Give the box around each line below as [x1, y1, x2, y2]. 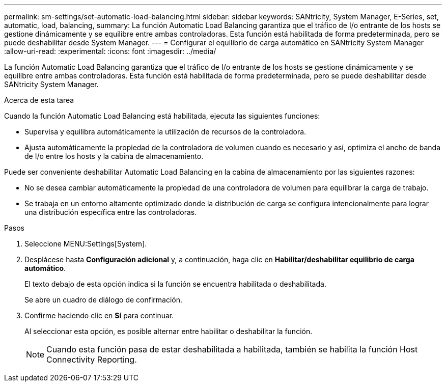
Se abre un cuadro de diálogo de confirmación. [24, 295, 183, 304]
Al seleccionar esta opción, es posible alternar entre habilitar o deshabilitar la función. [24, 327, 313, 336]
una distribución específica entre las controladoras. [24, 208, 197, 216]
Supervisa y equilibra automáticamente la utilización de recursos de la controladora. [24, 127, 306, 136]
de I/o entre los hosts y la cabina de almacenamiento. [24, 152, 204, 160]
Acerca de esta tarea [4, 96, 74, 104]
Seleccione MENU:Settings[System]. [24, 239, 147, 248]
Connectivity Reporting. [46, 354, 137, 365]
